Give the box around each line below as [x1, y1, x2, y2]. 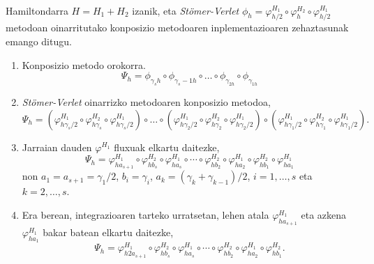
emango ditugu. [6, 33, 72, 48]
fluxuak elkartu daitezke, [114, 139, 220, 154]
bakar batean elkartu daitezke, [43, 225, 174, 240]
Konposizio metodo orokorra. [22, 57, 146, 72]
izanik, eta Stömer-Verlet [132, 3, 239, 17]
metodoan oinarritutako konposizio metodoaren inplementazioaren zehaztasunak [6, 20, 349, 35]
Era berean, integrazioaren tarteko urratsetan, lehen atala [22, 207, 269, 222]
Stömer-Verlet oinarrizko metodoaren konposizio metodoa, [22, 94, 271, 109]
